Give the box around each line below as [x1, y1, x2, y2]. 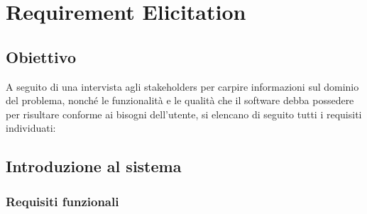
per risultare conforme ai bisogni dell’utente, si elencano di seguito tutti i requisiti [6, 106, 362, 121]
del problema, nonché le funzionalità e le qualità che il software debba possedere [6, 93, 354, 108]
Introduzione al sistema [6, 155, 182, 177]
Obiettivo [6, 45, 76, 67]
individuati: [6, 120, 56, 135]
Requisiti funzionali [6, 192, 119, 210]
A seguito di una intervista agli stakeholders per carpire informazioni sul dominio [6, 79, 359, 94]
